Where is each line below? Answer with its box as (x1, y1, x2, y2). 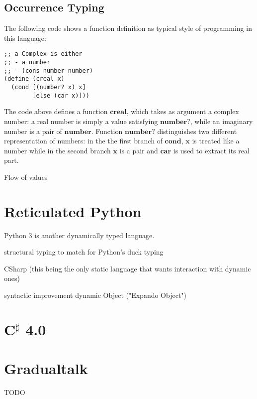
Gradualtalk (4, 358, 88, 379)
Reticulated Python (4, 201, 142, 221)
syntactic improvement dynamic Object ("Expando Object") (4, 289, 187, 300)
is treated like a (192, 135, 240, 146)
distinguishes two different (157, 126, 237, 136)
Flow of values (4, 171, 48, 182)
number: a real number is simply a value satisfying (4, 116, 158, 126)
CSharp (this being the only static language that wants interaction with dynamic (4, 263, 251, 273)
